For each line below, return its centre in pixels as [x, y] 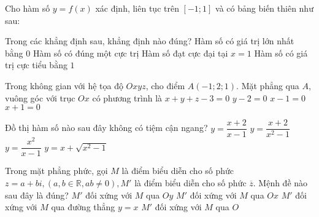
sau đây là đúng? [37, 195]
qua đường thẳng [83, 207]
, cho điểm [165, 85]
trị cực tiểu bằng [36, 65]
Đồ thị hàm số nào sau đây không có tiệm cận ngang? [106, 128]
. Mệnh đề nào [280, 182]
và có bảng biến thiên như [264, 8]
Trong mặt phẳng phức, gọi [56, 171]
